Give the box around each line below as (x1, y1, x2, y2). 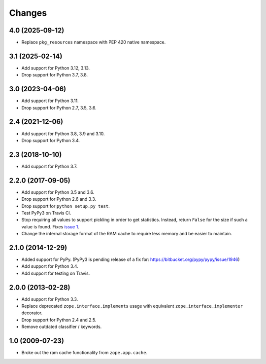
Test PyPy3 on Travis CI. (21, 210, 71, 216)
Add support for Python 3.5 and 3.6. (21, 189, 95, 195)
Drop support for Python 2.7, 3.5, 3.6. (21, 105, 97, 110)
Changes (9, 7, 47, 18)
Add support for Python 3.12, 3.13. (21, 65, 90, 71)
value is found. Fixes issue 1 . (21, 223, 80, 229)
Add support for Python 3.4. (21, 263, 78, 269)
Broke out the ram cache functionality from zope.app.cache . (21, 350, 148, 356)
